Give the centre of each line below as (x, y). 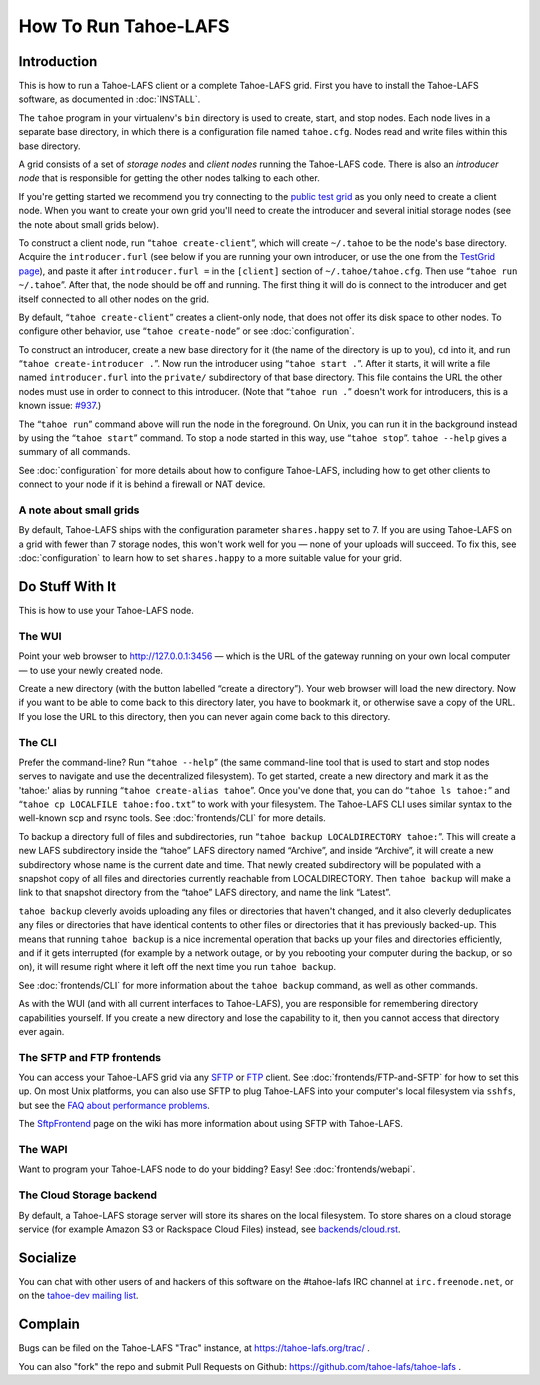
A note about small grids (79, 510)
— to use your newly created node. (91, 670)
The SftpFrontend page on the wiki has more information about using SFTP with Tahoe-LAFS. (211, 1124)
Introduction (58, 61)
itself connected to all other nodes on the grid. (114, 299)
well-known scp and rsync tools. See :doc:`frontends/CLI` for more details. (172, 818)
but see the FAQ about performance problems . (114, 1105)
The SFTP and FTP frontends (90, 1057)
